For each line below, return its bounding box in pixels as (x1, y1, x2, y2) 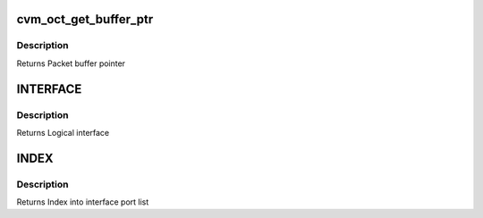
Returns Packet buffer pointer (16, 58, 125, 69)
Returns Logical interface (16, 127, 110, 138)
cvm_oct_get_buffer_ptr (16, 12, 154, 27)
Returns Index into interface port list (16, 197, 149, 207)
